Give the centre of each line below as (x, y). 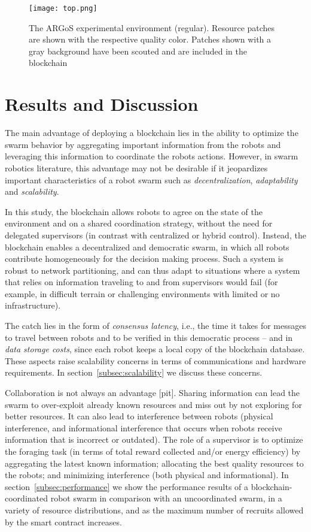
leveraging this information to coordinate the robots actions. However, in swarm (152, 156)
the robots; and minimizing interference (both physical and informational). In (147, 475)
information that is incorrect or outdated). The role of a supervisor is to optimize (154, 439)
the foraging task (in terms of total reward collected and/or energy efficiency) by (153, 451)
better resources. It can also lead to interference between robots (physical (139, 416)
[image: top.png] (63, 8)
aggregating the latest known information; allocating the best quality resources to (154, 463)
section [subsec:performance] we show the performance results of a (127, 486)
